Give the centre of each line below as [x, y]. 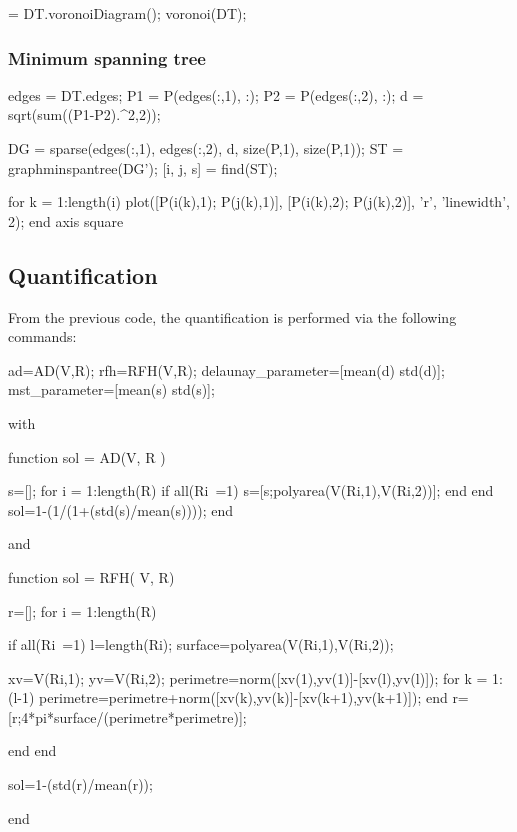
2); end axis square [66, 220]
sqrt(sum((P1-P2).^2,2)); [84, 114]
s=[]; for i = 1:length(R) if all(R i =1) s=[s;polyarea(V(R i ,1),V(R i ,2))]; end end [251, 490]
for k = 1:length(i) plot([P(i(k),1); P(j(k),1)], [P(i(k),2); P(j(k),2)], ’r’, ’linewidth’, [259, 201]
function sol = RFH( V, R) [91, 576]
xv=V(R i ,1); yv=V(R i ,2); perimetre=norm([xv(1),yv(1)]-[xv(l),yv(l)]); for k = [248, 677]
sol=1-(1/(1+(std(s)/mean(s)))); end [121, 509]
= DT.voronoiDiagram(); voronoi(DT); [127, 13]
